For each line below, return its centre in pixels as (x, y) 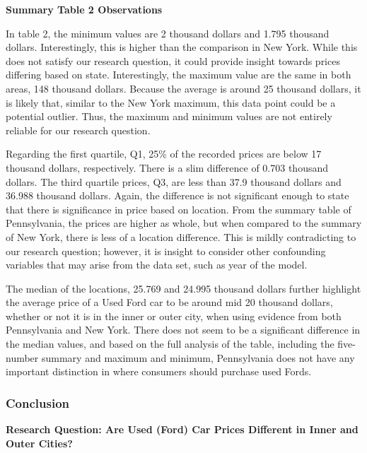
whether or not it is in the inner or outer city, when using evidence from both (174, 316)
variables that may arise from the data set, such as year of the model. (157, 265)
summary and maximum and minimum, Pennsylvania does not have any (198, 357)
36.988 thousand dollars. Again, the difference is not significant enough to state (177, 195)
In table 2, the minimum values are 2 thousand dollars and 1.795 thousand (168, 33)
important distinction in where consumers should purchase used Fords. (159, 371)
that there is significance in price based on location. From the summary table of (179, 209)
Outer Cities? (39, 443)
